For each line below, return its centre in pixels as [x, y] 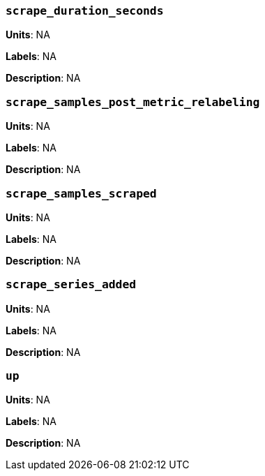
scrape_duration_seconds [85, 11]
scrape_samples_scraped [81, 193]
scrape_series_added [71, 285]
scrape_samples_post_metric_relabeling [133, 102]
